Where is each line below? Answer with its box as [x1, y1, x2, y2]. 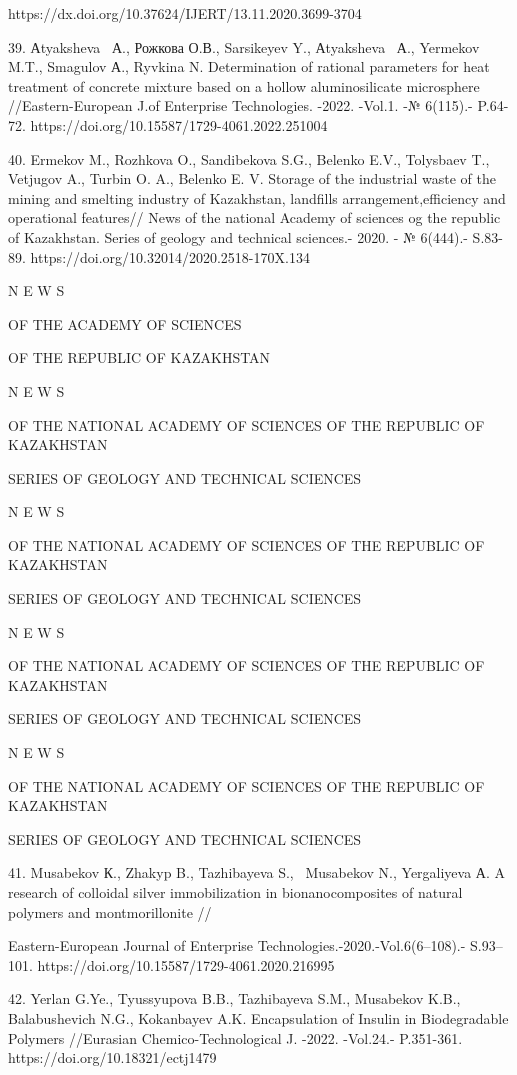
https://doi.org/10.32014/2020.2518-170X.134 [30, 246, 310, 267]
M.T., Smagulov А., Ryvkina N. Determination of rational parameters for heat [8, 56, 490, 77]
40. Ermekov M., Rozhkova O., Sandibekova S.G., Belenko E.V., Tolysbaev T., [8, 148, 490, 169]
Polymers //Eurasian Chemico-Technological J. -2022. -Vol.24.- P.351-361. [8, 1027, 463, 1048]
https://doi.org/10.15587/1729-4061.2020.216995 [37, 954, 335, 975]
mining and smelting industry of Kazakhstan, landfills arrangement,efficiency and [8, 187, 506, 208]
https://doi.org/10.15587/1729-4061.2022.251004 [30, 114, 328, 135]
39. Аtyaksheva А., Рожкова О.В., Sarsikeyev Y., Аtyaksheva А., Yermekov [8, 36, 480, 57]
